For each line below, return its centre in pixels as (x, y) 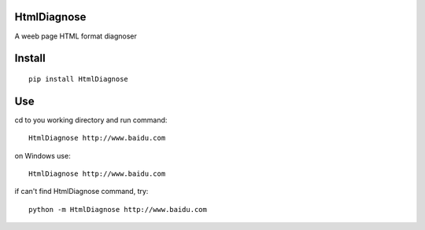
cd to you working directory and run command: (91, 120)
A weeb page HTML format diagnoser (76, 36)
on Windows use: (42, 155)
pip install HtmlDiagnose (79, 79)
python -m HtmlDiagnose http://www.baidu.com (118, 209)
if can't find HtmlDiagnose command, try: (81, 192)
